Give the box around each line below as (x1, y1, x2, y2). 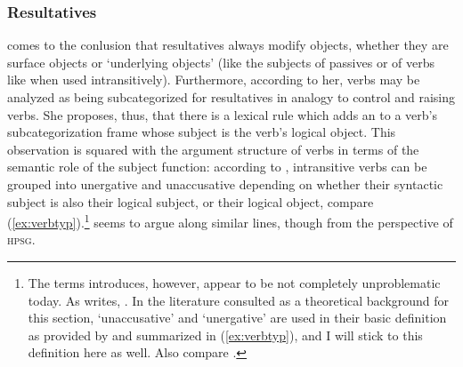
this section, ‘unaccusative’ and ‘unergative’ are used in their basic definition (28, 308, 447, 327)
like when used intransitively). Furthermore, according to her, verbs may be (7, 70, 420, 89)
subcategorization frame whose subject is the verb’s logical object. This (7, 123, 396, 141)
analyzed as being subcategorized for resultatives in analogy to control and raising (7, 88, 456, 106)
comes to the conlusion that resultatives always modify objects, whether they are (7, 36, 449, 54)
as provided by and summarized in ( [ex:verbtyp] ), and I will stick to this (28, 325, 423, 344)
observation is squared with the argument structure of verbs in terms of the (7, 140, 419, 158)
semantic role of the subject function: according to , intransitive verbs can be (7, 157, 427, 176)
